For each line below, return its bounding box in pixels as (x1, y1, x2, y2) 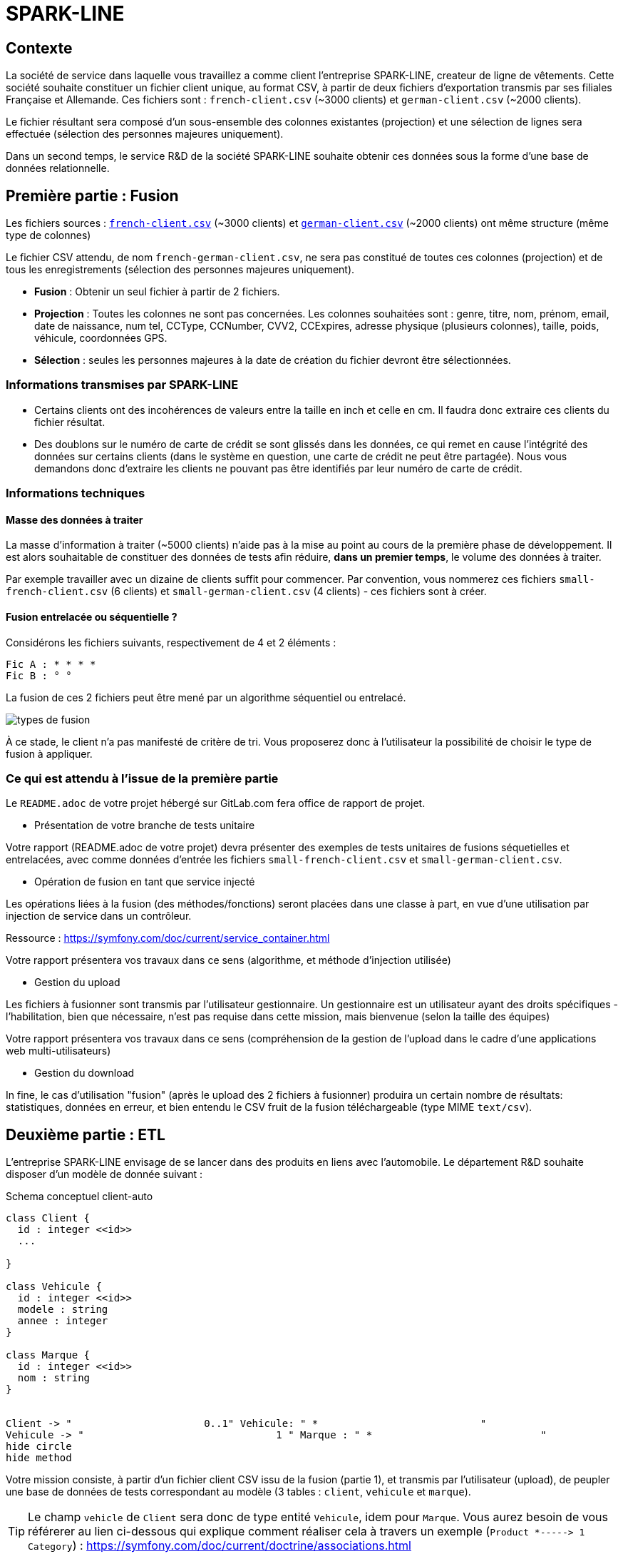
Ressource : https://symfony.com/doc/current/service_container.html (6, 932, 330, 945)
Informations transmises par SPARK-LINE (6, 377, 239, 392)
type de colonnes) (6, 229, 91, 242)
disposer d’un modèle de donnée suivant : (6, 1168, 203, 1181)
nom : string (17, 1372, 91, 1384)
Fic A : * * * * (6, 658, 96, 670)
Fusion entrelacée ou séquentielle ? (6, 610, 177, 623)
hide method (6, 1452, 72, 1464)
